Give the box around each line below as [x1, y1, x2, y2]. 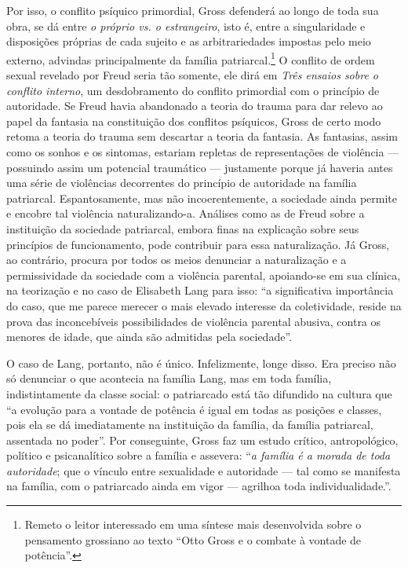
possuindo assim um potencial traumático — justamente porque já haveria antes [6, 159, 393, 175]
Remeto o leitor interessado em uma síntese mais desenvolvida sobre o [24, 516, 362, 533]
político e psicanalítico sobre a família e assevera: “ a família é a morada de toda [6, 447, 391, 464]
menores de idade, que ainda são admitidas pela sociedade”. [6, 328, 292, 345]
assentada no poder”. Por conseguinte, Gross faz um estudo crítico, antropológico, [6, 431, 399, 448]
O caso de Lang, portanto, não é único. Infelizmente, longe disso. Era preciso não [6, 354, 396, 371]
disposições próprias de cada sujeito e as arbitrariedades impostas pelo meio [6, 33, 371, 49]
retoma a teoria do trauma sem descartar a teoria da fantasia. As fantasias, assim [6, 128, 398, 145]
